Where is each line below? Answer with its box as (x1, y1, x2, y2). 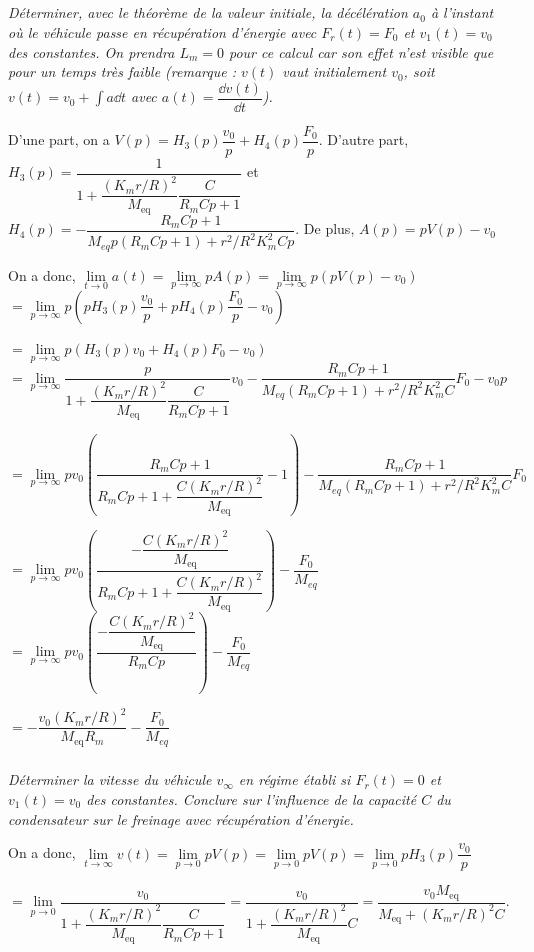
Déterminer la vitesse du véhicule (8, 769, 212, 790)
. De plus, (295, 218, 355, 239)
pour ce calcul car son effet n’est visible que (228, 41, 494, 62)
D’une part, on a (8, 129, 110, 150)
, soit (403, 61, 435, 82)
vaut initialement (282, 61, 387, 82)
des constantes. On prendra (8, 41, 175, 62)
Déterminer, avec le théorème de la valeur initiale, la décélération (8, 2, 408, 23)
